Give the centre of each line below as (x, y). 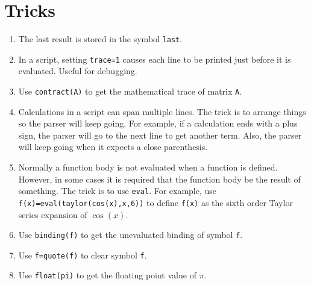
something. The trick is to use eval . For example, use (118, 191)
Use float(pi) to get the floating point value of (107, 275)
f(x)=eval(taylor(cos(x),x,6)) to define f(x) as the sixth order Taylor (155, 202)
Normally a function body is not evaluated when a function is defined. (148, 167)
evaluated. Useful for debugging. (78, 71)
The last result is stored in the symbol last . (100, 39)
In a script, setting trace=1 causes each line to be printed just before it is (155, 59)
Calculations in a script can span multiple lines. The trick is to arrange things (162, 111)
